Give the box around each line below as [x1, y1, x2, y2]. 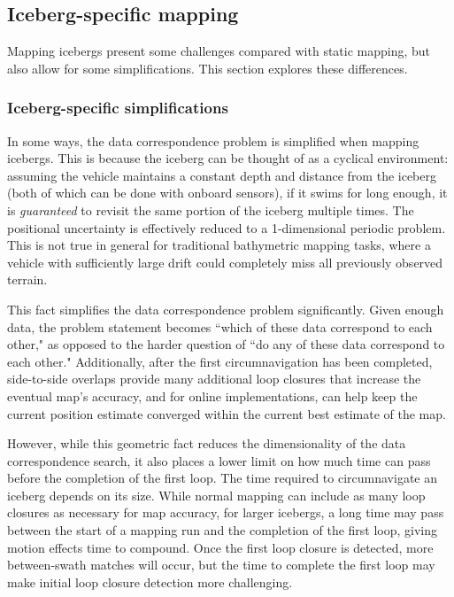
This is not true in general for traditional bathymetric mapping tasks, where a [7, 236, 431, 254]
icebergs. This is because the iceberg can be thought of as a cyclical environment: [7, 149, 449, 167]
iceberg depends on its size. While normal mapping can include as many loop [7, 485, 426, 504]
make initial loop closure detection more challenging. [7, 572, 293, 591]
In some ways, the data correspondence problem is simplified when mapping [7, 131, 419, 150]
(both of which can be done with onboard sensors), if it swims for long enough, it [7, 183, 448, 202]
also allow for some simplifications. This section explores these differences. [7, 58, 408, 77]
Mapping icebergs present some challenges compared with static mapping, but [7, 42, 431, 60]
